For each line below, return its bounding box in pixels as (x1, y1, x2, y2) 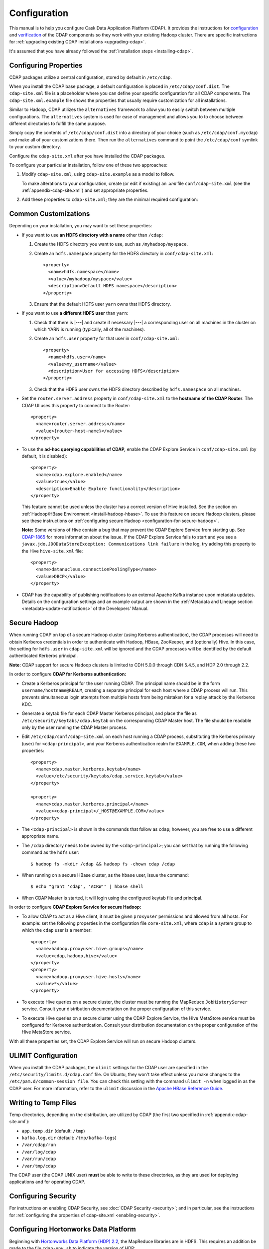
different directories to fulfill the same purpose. (9, 120, 107, 126)
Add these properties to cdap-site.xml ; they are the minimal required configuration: (21, 196, 198, 202)
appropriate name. (21, 833, 60, 839)
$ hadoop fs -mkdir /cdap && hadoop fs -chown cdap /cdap (30, 861, 175, 867)
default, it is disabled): (21, 453, 67, 459)
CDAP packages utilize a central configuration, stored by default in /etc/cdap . (9, 74, 172, 80)
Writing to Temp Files (9, 1098, 77, 1107)
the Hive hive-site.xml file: (21, 548, 83, 554)
